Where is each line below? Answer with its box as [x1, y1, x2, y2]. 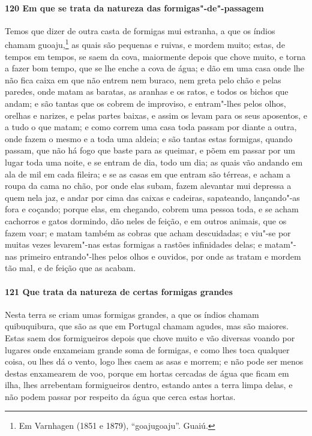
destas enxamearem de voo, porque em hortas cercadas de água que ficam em [5, 366, 289, 379]
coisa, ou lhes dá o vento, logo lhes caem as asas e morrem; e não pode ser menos [5, 355, 304, 368]
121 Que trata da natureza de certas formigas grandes [5, 285, 233, 297]
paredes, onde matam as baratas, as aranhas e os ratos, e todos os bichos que [5, 85, 289, 98]
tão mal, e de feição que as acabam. [5, 261, 136, 274]
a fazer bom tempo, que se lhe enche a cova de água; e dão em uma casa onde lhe [5, 62, 305, 74]
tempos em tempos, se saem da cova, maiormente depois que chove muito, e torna [5, 50, 306, 62]
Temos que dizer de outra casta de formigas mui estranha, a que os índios [5, 24, 275, 37]
